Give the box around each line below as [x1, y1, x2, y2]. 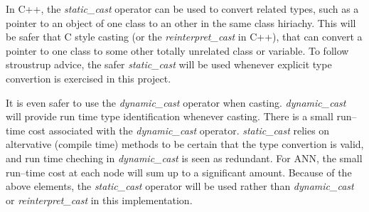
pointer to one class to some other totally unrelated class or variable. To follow [6, 43, 349, 58]
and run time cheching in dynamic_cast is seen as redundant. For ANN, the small [6, 150, 363, 165]
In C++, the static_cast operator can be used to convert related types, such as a [6, 1, 359, 16]
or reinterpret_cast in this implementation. [6, 192, 193, 207]
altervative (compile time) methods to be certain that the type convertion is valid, [6, 137, 364, 152]
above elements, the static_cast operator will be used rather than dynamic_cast [6, 179, 354, 194]
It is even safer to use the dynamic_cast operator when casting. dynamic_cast [6, 95, 346, 110]
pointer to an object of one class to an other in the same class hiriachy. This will [6, 15, 356, 30]
